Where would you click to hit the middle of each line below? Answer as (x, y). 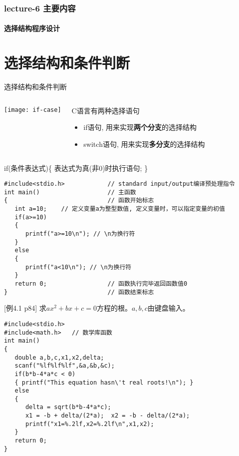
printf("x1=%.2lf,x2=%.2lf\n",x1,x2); (90, 424)
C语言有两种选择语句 (106, 110)
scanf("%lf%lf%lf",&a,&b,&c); (65, 366)
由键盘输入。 (168, 308)
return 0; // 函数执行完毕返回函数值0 (101, 284)
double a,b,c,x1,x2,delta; (59, 357)
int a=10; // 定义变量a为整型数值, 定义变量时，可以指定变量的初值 (120, 209)
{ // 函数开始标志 (79, 201)
